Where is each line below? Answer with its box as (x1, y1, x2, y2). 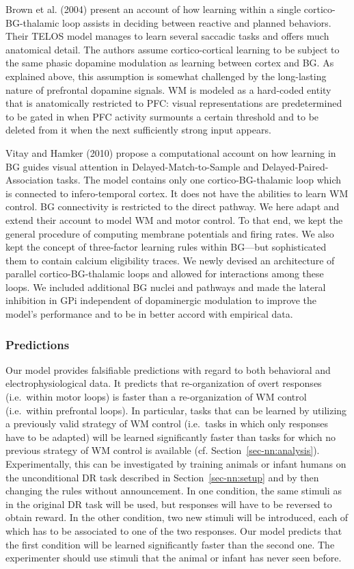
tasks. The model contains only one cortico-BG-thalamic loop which (56, 173, 342, 187)
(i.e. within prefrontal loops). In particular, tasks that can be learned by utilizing (5, 403, 347, 417)
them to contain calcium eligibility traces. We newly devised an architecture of (5, 253, 335, 267)
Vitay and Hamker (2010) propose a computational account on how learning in (5, 145, 336, 160)
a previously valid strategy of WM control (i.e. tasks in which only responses (5, 416, 329, 431)
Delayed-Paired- (262, 159, 329, 173)
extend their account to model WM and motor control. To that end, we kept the (5, 212, 343, 227)
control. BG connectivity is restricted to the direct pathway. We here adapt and (5, 199, 340, 214)
